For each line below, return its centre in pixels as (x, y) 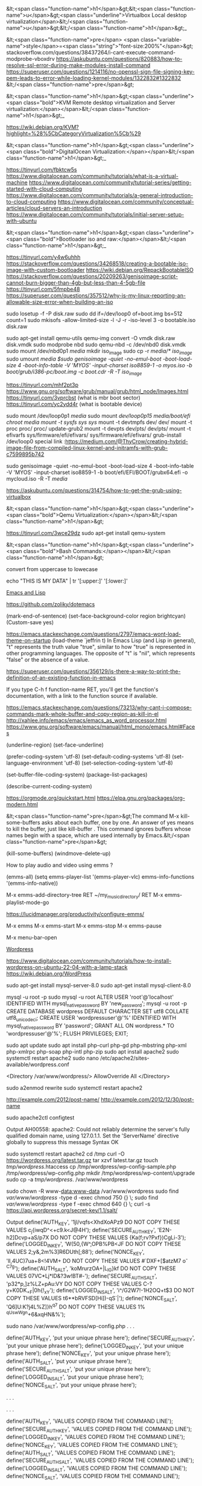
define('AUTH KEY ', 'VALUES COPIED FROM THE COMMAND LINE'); (90, 1422)
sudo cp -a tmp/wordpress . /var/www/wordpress (67, 1179)
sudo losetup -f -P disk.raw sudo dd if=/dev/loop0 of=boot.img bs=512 (94, 314)
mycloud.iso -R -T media (37, 478)
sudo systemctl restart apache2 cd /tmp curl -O (65, 1154)
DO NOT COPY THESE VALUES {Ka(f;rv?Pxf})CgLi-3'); (118, 1238)
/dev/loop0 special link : (36, 441)
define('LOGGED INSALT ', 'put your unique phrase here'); (75, 1377)
